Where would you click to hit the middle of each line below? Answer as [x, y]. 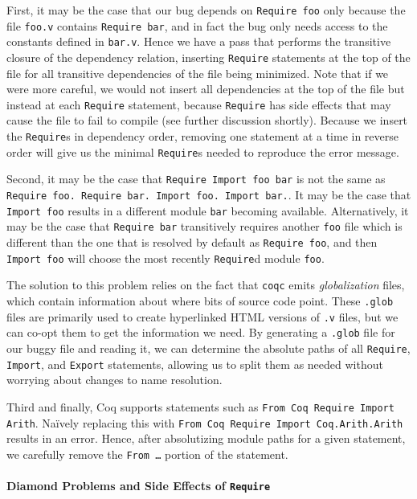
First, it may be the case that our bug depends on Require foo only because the [206, 10]
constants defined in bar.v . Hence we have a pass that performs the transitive [199, 41]
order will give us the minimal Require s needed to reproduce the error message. [203, 151]
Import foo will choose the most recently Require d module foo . [166, 258]
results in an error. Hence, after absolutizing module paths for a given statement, [206, 438]
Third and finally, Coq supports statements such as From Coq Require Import [200, 406]
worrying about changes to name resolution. [114, 380]
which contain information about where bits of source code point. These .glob [200, 300]
